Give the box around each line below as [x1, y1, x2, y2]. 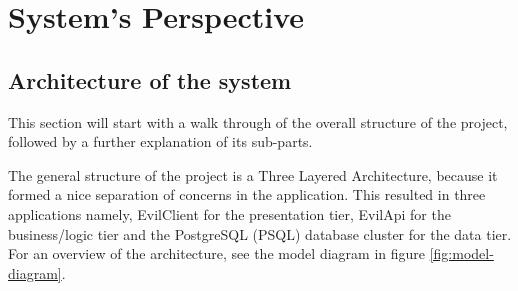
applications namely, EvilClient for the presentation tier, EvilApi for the [8, 203, 451, 224]
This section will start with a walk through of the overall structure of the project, [8, 111, 508, 132]
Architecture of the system [8, 64, 292, 95]
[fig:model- [429, 243, 494, 264]
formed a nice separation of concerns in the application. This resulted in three [8, 184, 486, 205]
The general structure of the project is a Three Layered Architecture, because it [8, 164, 498, 185]
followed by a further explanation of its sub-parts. [8, 131, 313, 152]
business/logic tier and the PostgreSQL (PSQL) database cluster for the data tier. [8, 223, 512, 244]
